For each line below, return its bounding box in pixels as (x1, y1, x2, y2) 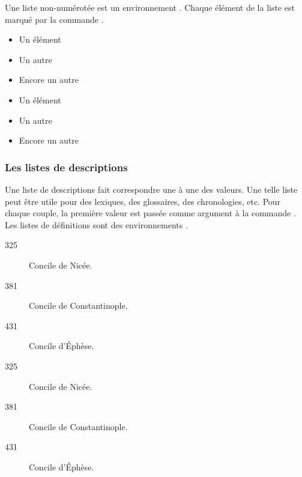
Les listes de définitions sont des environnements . (5, 218, 188, 231)
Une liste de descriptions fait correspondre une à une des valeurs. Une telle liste (5, 183, 298, 195)
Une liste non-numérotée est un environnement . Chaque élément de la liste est (5, 1, 295, 13)
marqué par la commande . (5, 13, 104, 25)
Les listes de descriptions (5, 159, 128, 174)
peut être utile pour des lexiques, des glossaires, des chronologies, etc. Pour (5, 195, 281, 207)
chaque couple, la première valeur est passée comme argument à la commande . (5, 207, 296, 219)
